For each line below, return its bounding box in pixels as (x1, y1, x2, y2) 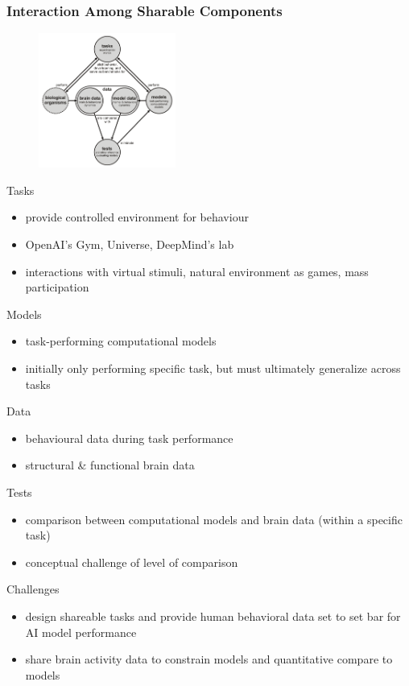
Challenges (6, 581, 60, 597)
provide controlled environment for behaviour (25, 209, 249, 225)
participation (25, 279, 89, 295)
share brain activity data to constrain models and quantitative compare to (25, 651, 393, 667)
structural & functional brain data (25, 457, 195, 473)
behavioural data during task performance (25, 429, 233, 446)
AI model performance (25, 623, 137, 640)
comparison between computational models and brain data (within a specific (25, 510, 403, 527)
